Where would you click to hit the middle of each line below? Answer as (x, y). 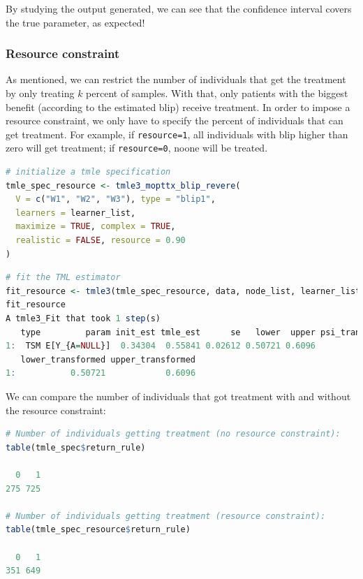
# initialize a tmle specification (88, 172)
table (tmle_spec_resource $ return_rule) (98, 530)
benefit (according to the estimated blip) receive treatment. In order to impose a (178, 107)
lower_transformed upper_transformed (108, 359)
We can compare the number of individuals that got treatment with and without (178, 396)
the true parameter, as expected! (75, 22)
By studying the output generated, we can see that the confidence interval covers (179, 8)
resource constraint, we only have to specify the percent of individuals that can (175, 120)
